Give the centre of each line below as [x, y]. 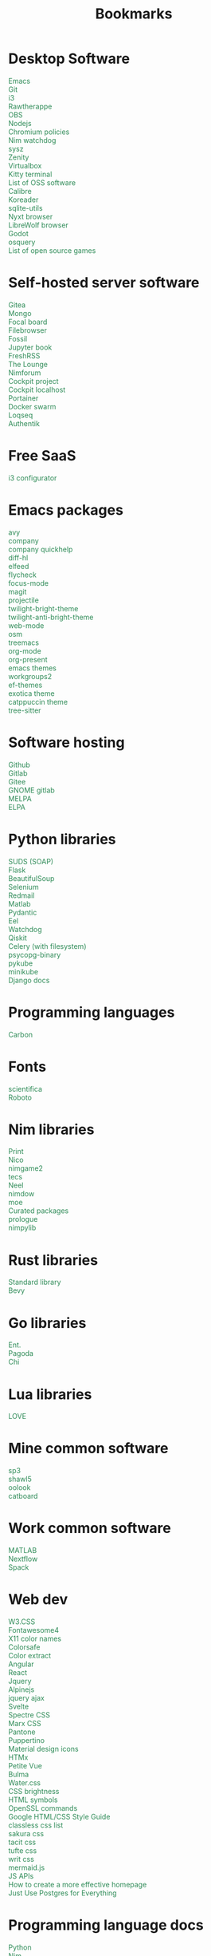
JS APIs [21, 1876]
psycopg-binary [35, 954]
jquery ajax [27, 1698]
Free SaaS [42, 456]
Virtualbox [25, 165]
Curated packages [39, 1211]
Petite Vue [25, 1766]
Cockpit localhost [37, 389]
